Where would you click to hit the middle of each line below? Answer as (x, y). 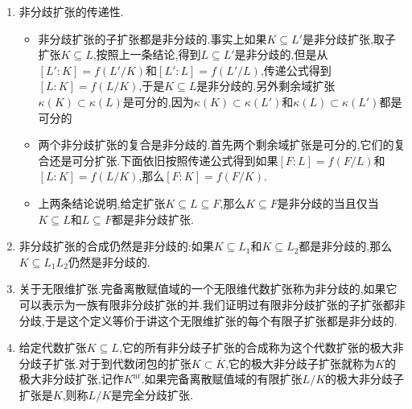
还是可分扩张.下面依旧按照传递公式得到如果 (164, 160)
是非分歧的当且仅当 (328, 202)
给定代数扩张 (53, 347)
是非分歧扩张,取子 (349, 38)
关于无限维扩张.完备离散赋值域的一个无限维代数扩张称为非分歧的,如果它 (208, 289)
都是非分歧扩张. (152, 219)
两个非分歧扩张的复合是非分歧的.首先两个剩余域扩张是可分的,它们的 (216, 145)
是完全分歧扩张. (152, 394)
